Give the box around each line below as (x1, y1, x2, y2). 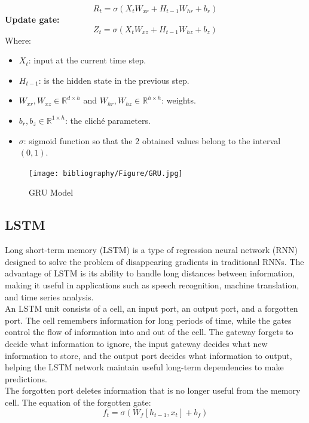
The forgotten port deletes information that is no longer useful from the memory (5, 384, 301, 397)
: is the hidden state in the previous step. (38, 74, 189, 86)
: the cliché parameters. (65, 114, 151, 126)
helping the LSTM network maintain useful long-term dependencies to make (5, 361, 284, 373)
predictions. (5, 372, 47, 385)
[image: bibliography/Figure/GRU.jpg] (29, 169, 183, 178)
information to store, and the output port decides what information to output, (5, 349, 292, 361)
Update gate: (5, 13, 60, 25)
